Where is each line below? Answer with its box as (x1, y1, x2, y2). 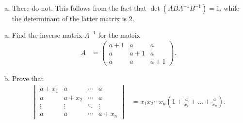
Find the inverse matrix (12, 29, 82, 40)
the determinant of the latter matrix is (12, 14, 127, 23)
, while (219, 3, 240, 13)
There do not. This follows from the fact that (12, 3, 146, 13)
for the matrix (98, 29, 140, 40)
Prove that (12, 73, 44, 83)
